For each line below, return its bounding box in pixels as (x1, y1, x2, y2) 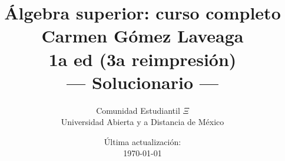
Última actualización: (104, 135, 181, 147)
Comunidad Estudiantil (96, 104, 180, 116)
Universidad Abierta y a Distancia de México (61, 116, 224, 128)
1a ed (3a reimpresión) (48, 47, 237, 71)
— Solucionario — (67, 70, 218, 94)
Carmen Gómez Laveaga (41, 24, 244, 48)
